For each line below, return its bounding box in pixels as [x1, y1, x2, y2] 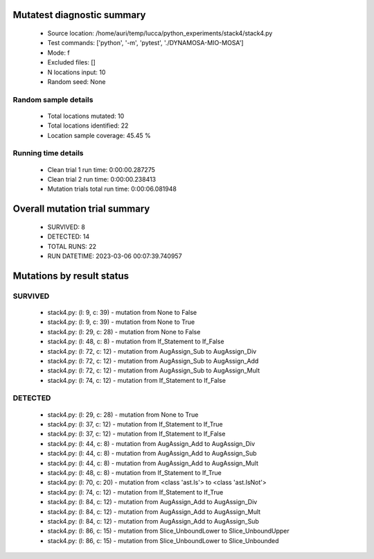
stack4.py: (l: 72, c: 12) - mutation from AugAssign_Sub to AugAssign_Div [47, 347, 257, 355]
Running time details [12, 148, 84, 158]
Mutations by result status [12, 270, 130, 282]
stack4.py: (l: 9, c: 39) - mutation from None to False [47, 308, 197, 316]
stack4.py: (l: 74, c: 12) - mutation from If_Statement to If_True [47, 488, 224, 496]
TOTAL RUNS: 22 [47, 242, 97, 250]
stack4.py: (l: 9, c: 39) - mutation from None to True [47, 318, 195, 326]
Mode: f [47, 49, 70, 57]
